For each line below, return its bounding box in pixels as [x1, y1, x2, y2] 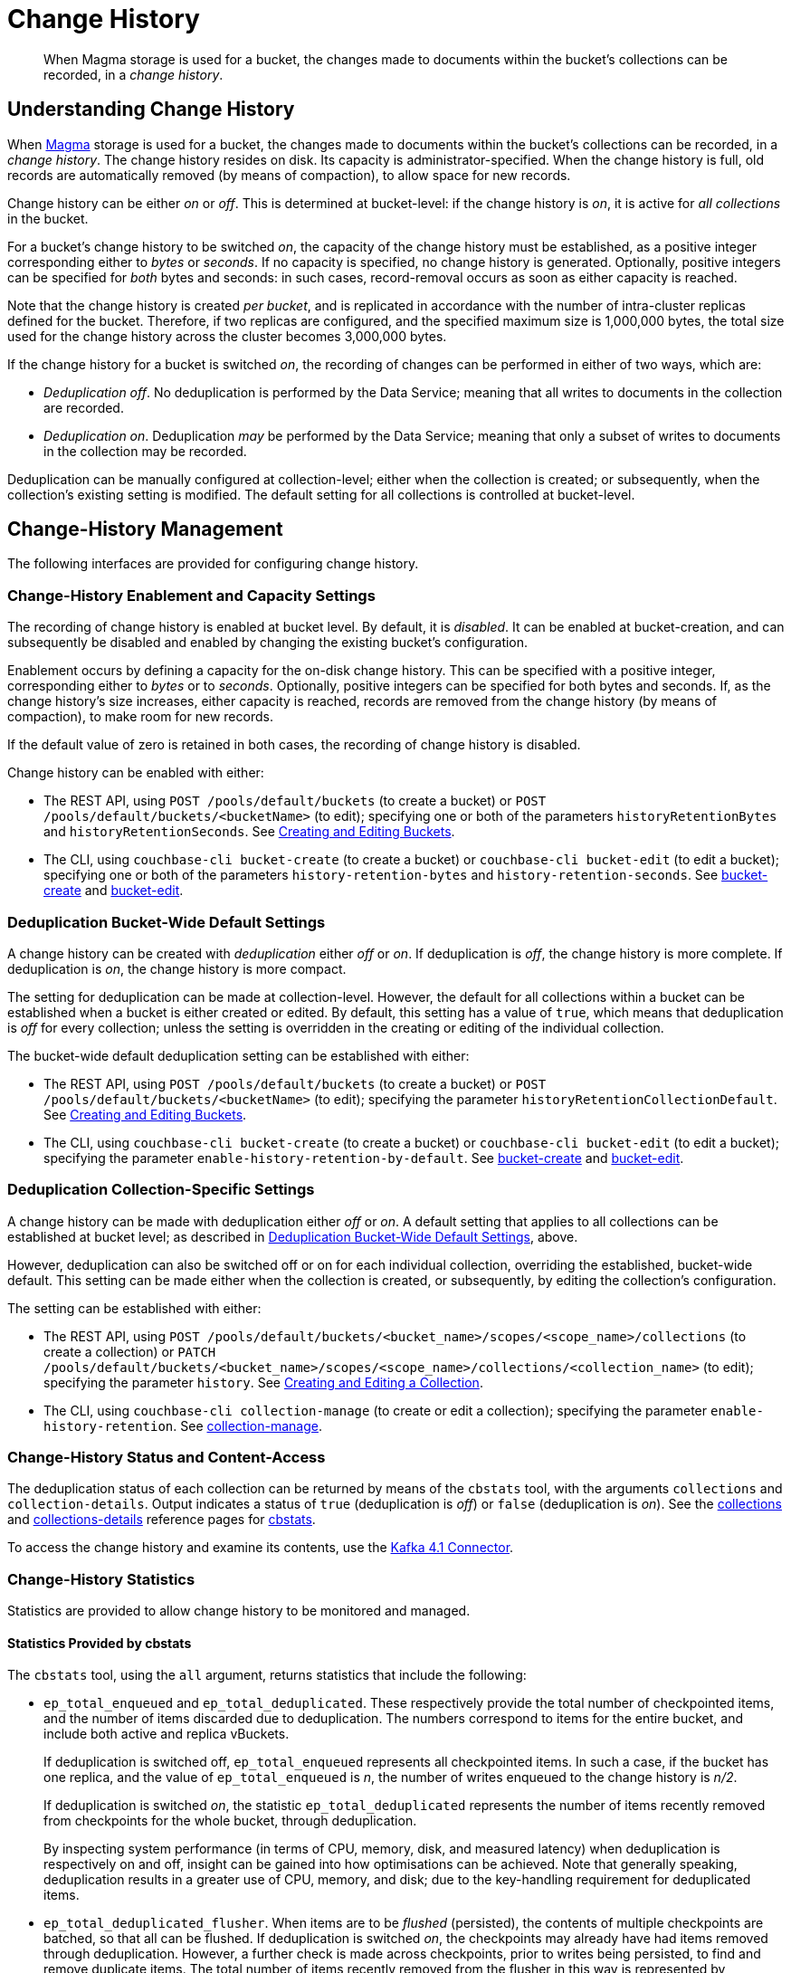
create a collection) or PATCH [43, 1343, 216, 1359]
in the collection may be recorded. [43, 443, 247, 459]
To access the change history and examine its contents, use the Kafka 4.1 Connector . [7, 1539, 514, 1556]
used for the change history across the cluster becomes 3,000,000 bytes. [7, 328, 447, 344]
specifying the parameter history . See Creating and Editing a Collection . [43, 1374, 483, 1390]
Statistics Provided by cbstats [7, 1635, 192, 1651]
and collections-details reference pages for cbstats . [7, 1511, 316, 1528]
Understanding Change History [7, 98, 295, 121]
